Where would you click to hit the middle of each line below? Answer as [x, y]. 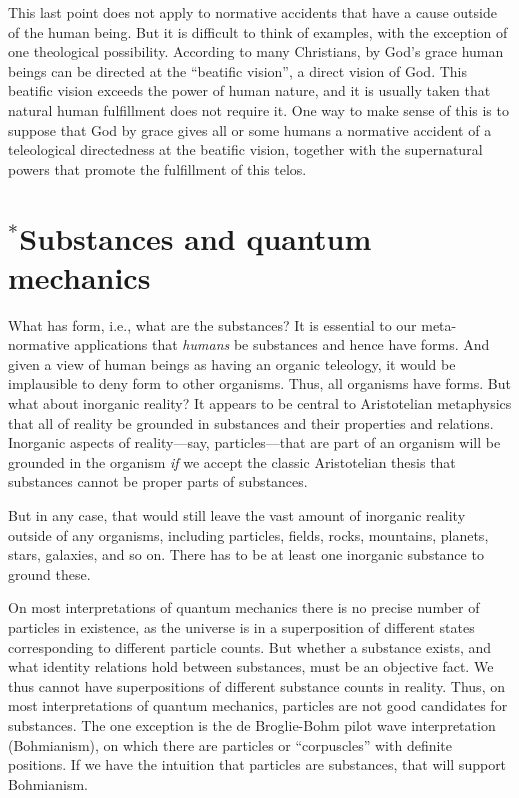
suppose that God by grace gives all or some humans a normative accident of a [250, 129]
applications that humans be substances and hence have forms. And [282, 344]
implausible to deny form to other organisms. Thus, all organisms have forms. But [259, 383]
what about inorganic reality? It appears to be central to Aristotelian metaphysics [260, 403]
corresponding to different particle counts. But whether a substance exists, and [250, 646]
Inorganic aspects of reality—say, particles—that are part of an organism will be [254, 442]
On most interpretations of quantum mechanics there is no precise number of [244, 607]
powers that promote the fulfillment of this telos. [157, 168]
